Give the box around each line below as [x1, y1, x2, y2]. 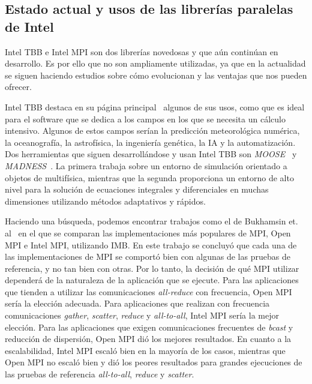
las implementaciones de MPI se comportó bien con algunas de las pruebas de [5, 250, 290, 263]
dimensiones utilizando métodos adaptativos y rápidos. [5, 194, 206, 207]
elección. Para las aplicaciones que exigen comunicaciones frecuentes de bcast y [5, 320, 293, 333]
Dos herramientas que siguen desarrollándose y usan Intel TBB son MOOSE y [5, 148, 297, 160]
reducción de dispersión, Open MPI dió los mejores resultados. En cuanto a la [5, 332, 292, 345]
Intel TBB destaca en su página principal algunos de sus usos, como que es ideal [5, 100, 305, 113]
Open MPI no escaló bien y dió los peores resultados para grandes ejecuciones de [5, 356, 302, 368]
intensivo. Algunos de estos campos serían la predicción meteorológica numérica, [5, 124, 300, 137]
